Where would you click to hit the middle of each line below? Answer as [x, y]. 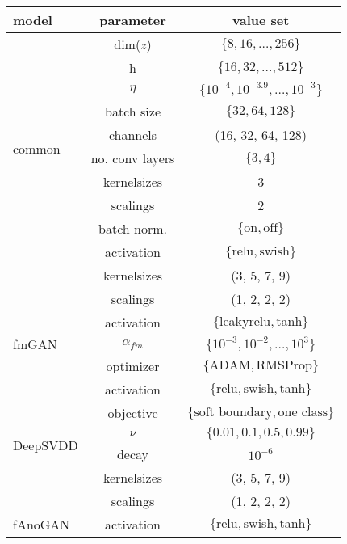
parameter [133, 20]
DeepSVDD [46, 445]
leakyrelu [245, 321]
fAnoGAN [42, 524]
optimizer [133, 366]
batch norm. [133, 228]
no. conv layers [133, 158]
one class [303, 412]
